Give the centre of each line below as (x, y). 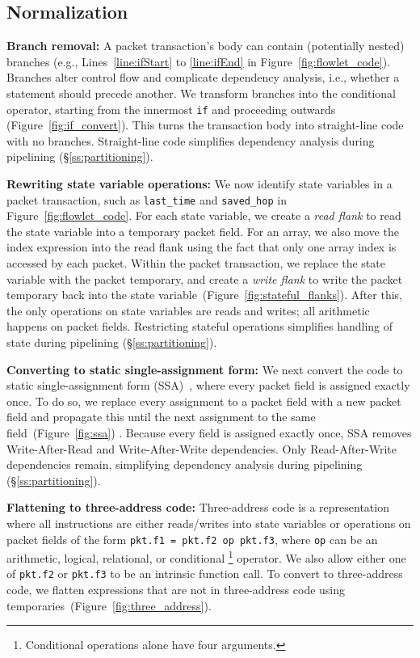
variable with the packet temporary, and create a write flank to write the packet (205, 278)
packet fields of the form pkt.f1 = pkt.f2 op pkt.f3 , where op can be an (192, 539)
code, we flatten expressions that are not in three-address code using (176, 590)
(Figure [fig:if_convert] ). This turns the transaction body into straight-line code (205, 125)
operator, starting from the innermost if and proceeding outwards (171, 109)
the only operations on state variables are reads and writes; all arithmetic (188, 310)
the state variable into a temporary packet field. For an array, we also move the (203, 231)
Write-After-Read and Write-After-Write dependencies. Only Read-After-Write (202, 448)
